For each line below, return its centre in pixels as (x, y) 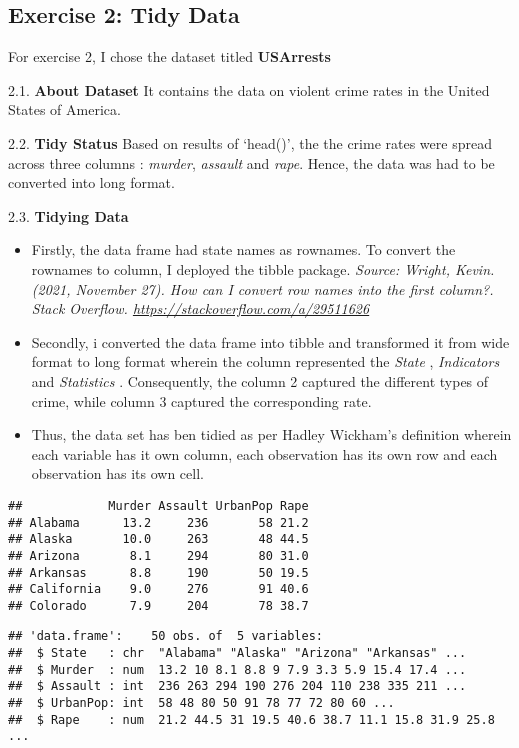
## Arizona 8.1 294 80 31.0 (158, 555)
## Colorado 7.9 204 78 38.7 (158, 605)
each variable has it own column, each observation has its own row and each (264, 453)
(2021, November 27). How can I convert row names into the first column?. (262, 288)
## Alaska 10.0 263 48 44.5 (158, 539)
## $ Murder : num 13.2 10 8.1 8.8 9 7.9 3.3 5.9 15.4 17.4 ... (237, 669)
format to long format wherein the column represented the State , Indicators (265, 361)
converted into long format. (91, 182)
